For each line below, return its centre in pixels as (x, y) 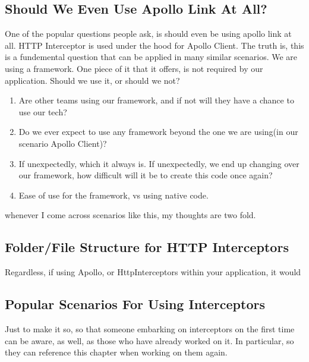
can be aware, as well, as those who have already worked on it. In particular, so (149, 340)
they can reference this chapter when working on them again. (116, 352)
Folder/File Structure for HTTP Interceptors (147, 247)
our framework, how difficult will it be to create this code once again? (146, 175)
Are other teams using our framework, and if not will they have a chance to (156, 100)
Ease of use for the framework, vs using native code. (113, 195)
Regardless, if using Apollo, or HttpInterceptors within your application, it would (153, 272)
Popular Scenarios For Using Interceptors (135, 304)
